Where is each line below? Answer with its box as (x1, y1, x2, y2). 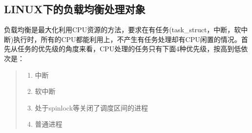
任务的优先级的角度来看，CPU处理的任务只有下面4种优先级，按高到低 (17, 44, 241, 54)
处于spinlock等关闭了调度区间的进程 (35, 102, 148, 112)
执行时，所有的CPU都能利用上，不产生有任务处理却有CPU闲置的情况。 (13, 34, 241, 44)
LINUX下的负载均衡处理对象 (4, 1, 146, 17)
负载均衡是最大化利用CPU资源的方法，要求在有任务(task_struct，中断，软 (4, 24, 241, 35)
